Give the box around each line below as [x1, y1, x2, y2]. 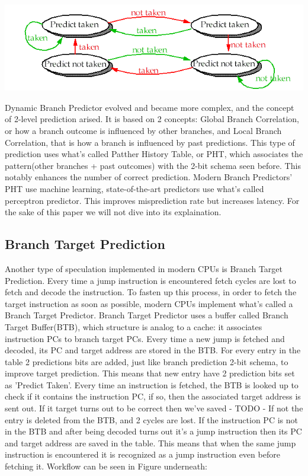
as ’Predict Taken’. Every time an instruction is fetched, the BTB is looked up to [5, 378, 299, 391]
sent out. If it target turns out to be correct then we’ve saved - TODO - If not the [5, 402, 303, 414]
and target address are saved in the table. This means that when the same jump [5, 436, 296, 449]
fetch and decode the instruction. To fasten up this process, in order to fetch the [5, 286, 297, 298]
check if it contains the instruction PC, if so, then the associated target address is [5, 390, 301, 402]
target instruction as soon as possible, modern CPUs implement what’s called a [5, 297, 293, 309]
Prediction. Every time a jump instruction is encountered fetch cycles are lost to [5, 274, 296, 286]
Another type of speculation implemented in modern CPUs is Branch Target [5, 262, 283, 274]
